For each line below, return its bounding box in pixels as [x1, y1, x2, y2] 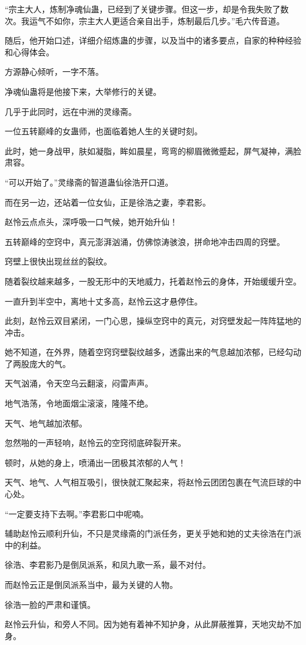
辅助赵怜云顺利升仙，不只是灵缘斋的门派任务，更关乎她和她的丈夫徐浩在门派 [5, 527, 301, 540]
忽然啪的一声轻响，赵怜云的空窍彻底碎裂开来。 [5, 436, 186, 449]
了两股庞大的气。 [5, 357, 71, 369]
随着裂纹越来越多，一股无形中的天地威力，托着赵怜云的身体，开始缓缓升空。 [5, 274, 301, 287]
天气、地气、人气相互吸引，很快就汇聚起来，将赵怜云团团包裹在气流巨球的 [5, 476, 293, 488]
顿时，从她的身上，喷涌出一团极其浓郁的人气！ [5, 456, 186, 468]
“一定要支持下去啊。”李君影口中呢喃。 [5, 507, 149, 520]
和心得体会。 [5, 45, 54, 58]
